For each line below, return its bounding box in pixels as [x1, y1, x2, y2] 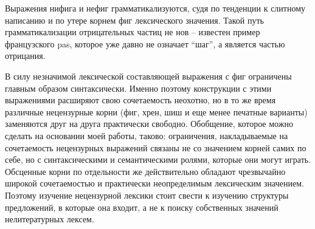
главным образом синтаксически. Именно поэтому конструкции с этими [5, 81, 272, 94]
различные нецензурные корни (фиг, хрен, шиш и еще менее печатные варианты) [5, 105, 308, 118]
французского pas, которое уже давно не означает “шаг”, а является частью [5, 37, 285, 50]
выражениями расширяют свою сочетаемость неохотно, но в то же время [5, 94, 276, 106]
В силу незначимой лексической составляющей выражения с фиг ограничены [5, 69, 292, 82]
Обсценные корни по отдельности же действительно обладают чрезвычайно [5, 165, 286, 177]
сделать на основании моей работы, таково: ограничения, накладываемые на [5, 129, 288, 142]
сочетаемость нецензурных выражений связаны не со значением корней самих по [5, 141, 306, 154]
